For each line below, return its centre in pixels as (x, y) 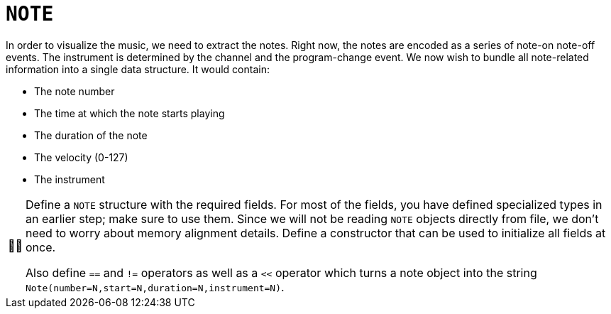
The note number (75, 91)
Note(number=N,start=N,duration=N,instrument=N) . (155, 287)
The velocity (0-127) (81, 157)
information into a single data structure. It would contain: (138, 69)
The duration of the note (91, 135)
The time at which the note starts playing (130, 113)
